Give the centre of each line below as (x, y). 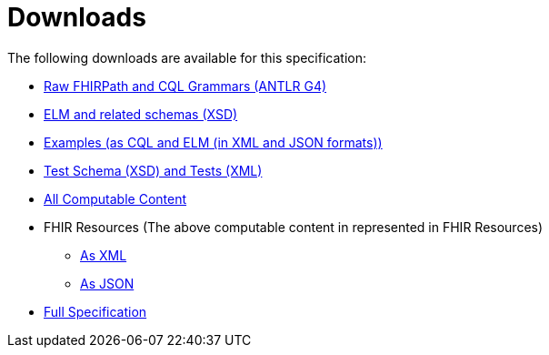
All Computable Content (115, 198)
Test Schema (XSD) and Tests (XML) (153, 170)
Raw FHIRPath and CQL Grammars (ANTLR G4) (185, 86)
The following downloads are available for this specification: (187, 57)
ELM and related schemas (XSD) (141, 114)
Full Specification (95, 311)
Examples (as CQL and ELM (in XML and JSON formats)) (213, 142)
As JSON (107, 283)
